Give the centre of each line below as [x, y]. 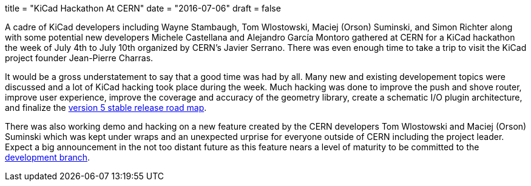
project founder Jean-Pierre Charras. [79, 58]
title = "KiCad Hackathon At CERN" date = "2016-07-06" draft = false [143, 8]
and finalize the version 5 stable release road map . [106, 108]
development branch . [48, 157]
